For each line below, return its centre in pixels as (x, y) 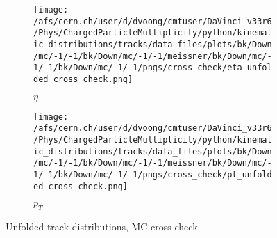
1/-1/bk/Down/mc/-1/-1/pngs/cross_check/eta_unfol (153, 68)
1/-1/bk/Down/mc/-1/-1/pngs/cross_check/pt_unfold (153, 174)
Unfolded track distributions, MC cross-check (102, 226)
